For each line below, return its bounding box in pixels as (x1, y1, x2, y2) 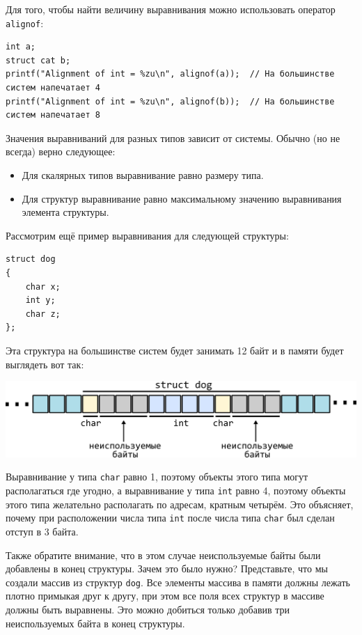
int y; (25, 295, 56, 306)
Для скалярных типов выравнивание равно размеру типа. (22, 168, 264, 182)
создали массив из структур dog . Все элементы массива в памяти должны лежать (6, 574, 350, 589)
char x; (25, 281, 61, 292)
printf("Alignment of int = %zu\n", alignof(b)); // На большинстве (6, 96, 335, 107)
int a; (6, 42, 36, 52)
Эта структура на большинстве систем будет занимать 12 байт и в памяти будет (6, 343, 344, 357)
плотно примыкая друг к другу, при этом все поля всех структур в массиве (6, 588, 324, 603)
